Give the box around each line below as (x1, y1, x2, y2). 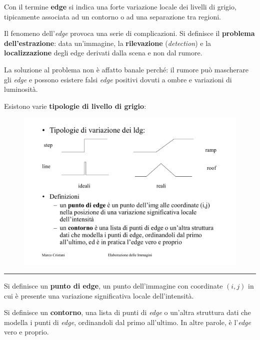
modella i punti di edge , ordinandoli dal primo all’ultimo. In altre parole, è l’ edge (4, 317, 251, 327)
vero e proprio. (4, 327, 49, 337)
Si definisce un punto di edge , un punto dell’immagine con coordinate (4, 281, 223, 291)
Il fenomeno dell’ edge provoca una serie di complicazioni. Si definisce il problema (4, 28, 255, 38)
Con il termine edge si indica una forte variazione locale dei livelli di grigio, (4, 1, 236, 11)
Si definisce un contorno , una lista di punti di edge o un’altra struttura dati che (4, 307, 251, 318)
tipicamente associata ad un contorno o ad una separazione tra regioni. (4, 11, 221, 21)
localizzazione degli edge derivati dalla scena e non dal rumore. (4, 47, 202, 58)
